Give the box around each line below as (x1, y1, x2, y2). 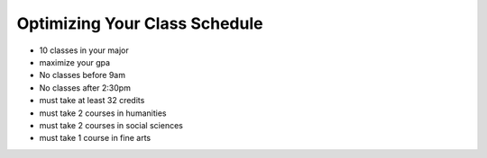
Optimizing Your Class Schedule (16, 13, 263, 33)
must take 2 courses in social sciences (39, 119, 184, 130)
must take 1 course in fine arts (39, 133, 152, 144)
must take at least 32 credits (39, 95, 145, 106)
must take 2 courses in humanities (39, 108, 167, 118)
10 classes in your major (39, 45, 130, 56)
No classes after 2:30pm (39, 82, 131, 93)
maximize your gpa (39, 57, 111, 67)
